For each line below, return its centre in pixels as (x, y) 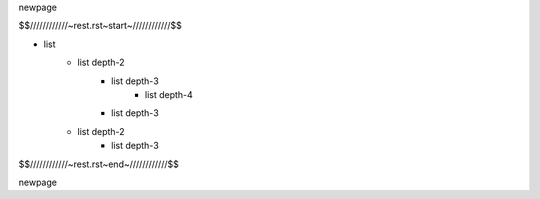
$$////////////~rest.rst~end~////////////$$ (98, 164)
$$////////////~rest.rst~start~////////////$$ (100, 26)
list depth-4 (169, 94)
